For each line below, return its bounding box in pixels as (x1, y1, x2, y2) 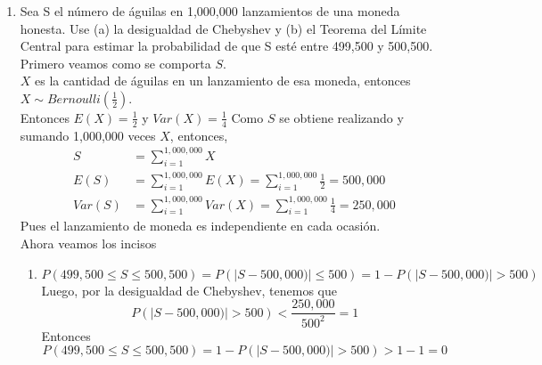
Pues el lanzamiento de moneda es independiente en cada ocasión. (20, 216, 381, 235)
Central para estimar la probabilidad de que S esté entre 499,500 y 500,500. (20, 36, 433, 55)
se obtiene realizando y (279, 108, 404, 126)
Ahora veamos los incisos (20, 233, 157, 252)
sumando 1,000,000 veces (20, 126, 156, 144)
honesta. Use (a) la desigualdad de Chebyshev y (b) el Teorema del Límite (20, 19, 427, 37)
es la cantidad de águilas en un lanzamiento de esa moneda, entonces (35, 71, 411, 90)
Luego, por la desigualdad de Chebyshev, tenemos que (41, 280, 338, 299)
